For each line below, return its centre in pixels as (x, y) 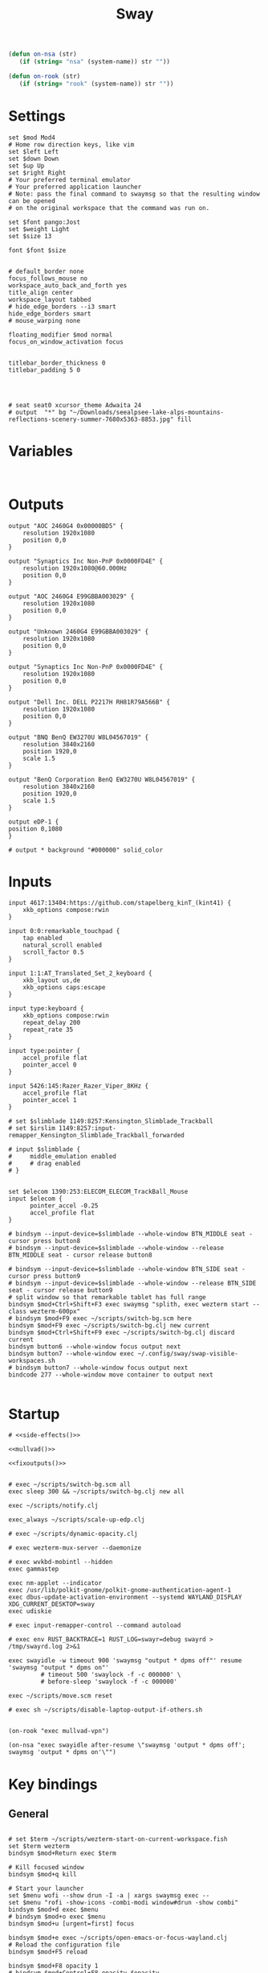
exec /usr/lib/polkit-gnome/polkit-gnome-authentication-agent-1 (120, 1591)
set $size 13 (30, 236)
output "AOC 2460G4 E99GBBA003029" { (71, 596)
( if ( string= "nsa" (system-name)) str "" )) (95, 62)
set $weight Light (39, 229)
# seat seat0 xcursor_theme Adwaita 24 (75, 405)
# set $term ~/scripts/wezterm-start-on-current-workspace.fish (118, 1839)
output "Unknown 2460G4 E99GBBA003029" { (79, 632)
